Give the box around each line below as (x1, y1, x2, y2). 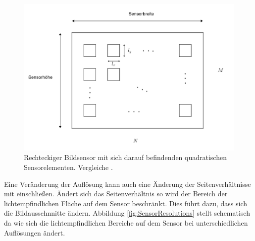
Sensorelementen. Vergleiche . (24, 162, 113, 172)
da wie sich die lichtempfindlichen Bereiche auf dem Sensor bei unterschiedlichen (4, 217, 248, 228)
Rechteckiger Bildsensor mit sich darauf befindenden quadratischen (24, 152, 227, 162)
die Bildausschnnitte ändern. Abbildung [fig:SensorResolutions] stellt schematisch (4, 208, 250, 218)
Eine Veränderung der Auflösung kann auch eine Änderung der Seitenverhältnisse (4, 178, 251, 189)
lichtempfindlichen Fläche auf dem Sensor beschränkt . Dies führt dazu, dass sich (4, 198, 247, 208)
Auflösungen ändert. (4, 227, 65, 238)
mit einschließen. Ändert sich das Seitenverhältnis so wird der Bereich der (4, 188, 228, 199)
